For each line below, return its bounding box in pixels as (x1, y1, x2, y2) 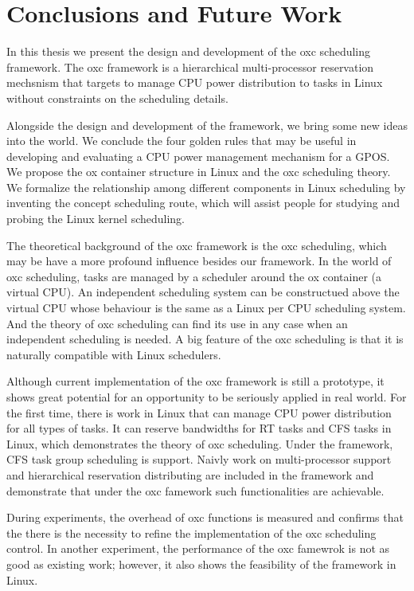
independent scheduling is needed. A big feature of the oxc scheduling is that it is (6, 331, 404, 347)
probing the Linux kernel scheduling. (6, 210, 185, 227)
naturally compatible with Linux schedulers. (6, 346, 221, 362)
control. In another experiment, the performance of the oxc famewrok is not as (6, 540, 390, 557)
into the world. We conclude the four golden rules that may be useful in (6, 132, 357, 149)
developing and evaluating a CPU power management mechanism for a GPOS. (6, 147, 390, 164)
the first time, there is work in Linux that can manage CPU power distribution (6, 404, 392, 421)
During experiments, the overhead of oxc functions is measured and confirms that (6, 509, 404, 526)
